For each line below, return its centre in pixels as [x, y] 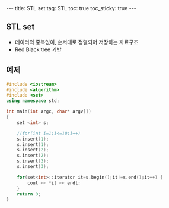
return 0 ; [29, 194]
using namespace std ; [33, 101]
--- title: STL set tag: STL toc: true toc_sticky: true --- [71, 8]
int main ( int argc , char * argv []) [49, 111]
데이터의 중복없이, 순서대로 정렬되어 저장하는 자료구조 [76, 42]
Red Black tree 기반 [38, 49]
